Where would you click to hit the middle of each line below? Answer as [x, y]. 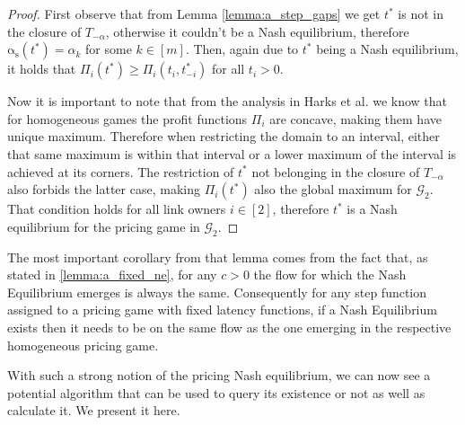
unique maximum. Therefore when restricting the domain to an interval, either [224, 136]
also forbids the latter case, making [104, 189]
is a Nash [372, 209]
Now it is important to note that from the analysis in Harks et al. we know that [228, 101]
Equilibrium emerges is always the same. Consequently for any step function [217, 292]
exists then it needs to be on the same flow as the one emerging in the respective [229, 327]
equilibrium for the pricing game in [104, 226]
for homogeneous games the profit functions [127, 118]
